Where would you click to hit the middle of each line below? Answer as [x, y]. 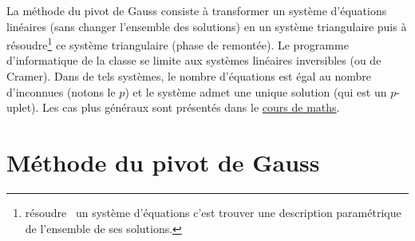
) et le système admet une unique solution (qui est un [256, 91]
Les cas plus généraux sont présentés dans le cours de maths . [191, 107]
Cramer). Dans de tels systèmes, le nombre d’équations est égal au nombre [189, 76]
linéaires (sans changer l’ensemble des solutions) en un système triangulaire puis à [207, 26]
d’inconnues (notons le [61, 91]
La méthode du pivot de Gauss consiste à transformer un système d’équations [197, 10]
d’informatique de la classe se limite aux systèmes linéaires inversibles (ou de [194, 60]
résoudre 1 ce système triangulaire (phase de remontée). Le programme [178, 43]
